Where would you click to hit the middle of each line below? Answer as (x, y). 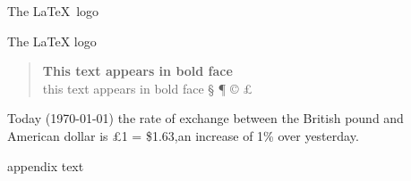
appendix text (46, 165)
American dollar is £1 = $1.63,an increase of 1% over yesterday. (183, 135)
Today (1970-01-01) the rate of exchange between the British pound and (205, 118)
